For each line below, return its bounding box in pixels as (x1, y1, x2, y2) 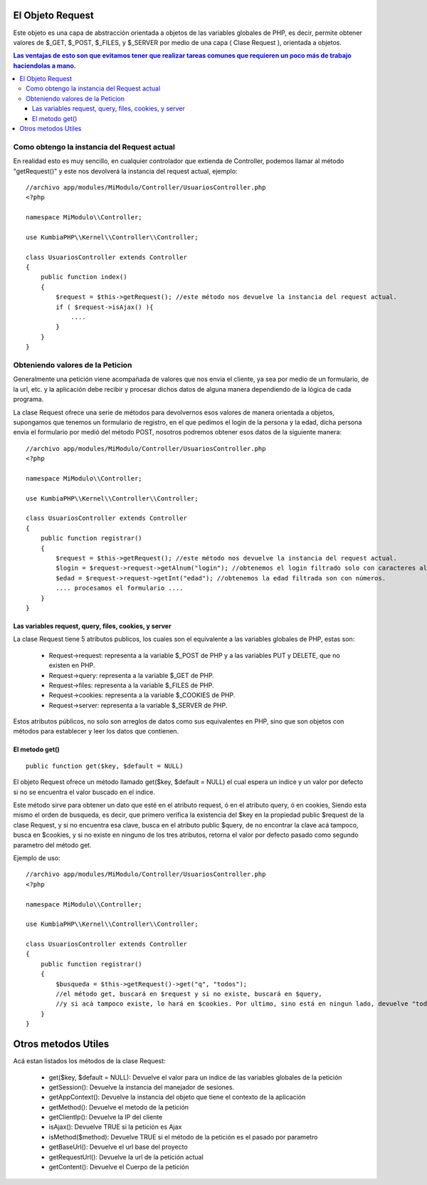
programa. (13, 395, 44, 404)
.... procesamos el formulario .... (56, 584, 184, 592)
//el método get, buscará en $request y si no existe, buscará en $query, (56, 990, 322, 998)
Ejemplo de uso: (13, 853, 60, 862)
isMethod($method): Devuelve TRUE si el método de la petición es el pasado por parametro (48, 1132, 318, 1141)
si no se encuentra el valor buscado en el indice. (13, 788, 156, 796)
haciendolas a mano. (13, 61, 76, 70)
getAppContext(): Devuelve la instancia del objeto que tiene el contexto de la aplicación (48, 1093, 306, 1102)
